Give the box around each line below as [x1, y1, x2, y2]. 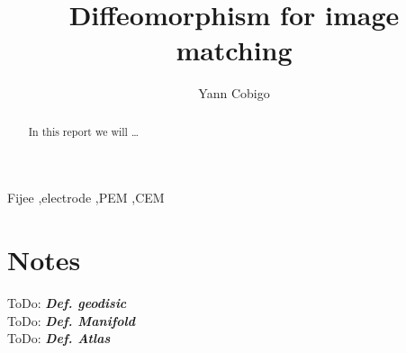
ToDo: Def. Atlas [7, 329, 111, 348]
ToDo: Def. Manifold [7, 311, 135, 330]
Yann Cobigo [198, 84, 270, 103]
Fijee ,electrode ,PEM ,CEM [7, 188, 165, 207]
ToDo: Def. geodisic [7, 294, 127, 312]
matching [176, 32, 293, 68]
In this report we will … [28, 123, 139, 139]
